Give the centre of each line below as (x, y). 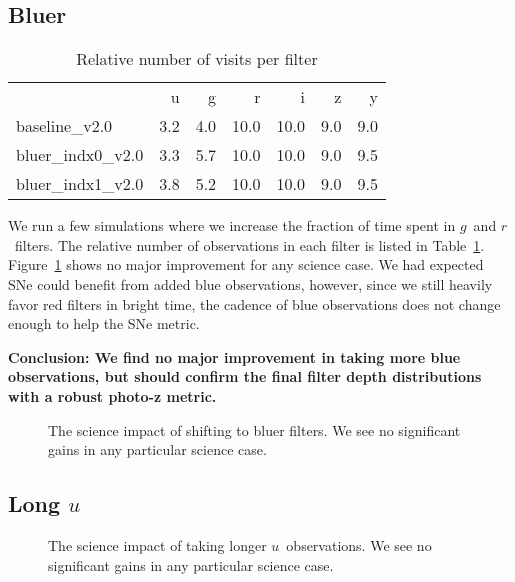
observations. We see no (359, 544)
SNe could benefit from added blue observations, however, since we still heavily (250, 283)
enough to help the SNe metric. (104, 323)
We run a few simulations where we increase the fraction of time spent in (232, 225)
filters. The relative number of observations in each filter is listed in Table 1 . (249, 244)
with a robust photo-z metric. (112, 395)
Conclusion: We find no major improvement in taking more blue (234, 356)
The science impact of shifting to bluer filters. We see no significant (254, 429)
